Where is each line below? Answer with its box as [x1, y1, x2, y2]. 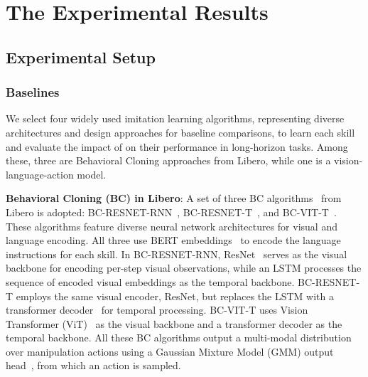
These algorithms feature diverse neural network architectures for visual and [6, 218, 337, 233]
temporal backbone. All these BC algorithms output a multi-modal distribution [6, 330, 352, 345]
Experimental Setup [6, 46, 156, 68]
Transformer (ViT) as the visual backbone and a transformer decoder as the [6, 316, 342, 331]
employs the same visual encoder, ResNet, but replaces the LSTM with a [16, 288, 335, 303]
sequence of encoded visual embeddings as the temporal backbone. [6, 274, 295, 289]
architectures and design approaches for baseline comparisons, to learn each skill [6, 124, 355, 139]
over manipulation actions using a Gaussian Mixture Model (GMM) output [6, 344, 334, 359]
